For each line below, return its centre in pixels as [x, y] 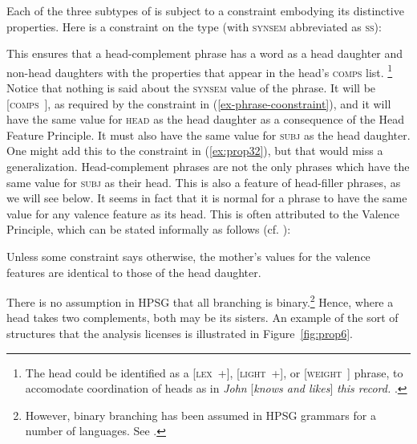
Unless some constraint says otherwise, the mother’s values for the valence [188, 256]
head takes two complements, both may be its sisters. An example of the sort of [202, 318]
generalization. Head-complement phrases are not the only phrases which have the [208, 166]
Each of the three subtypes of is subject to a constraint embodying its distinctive [205, 10]
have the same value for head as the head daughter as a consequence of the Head [206, 119]
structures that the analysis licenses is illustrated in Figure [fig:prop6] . [180, 333]
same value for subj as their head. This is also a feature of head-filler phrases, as [204, 182]
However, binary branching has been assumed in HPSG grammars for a [200, 415]
